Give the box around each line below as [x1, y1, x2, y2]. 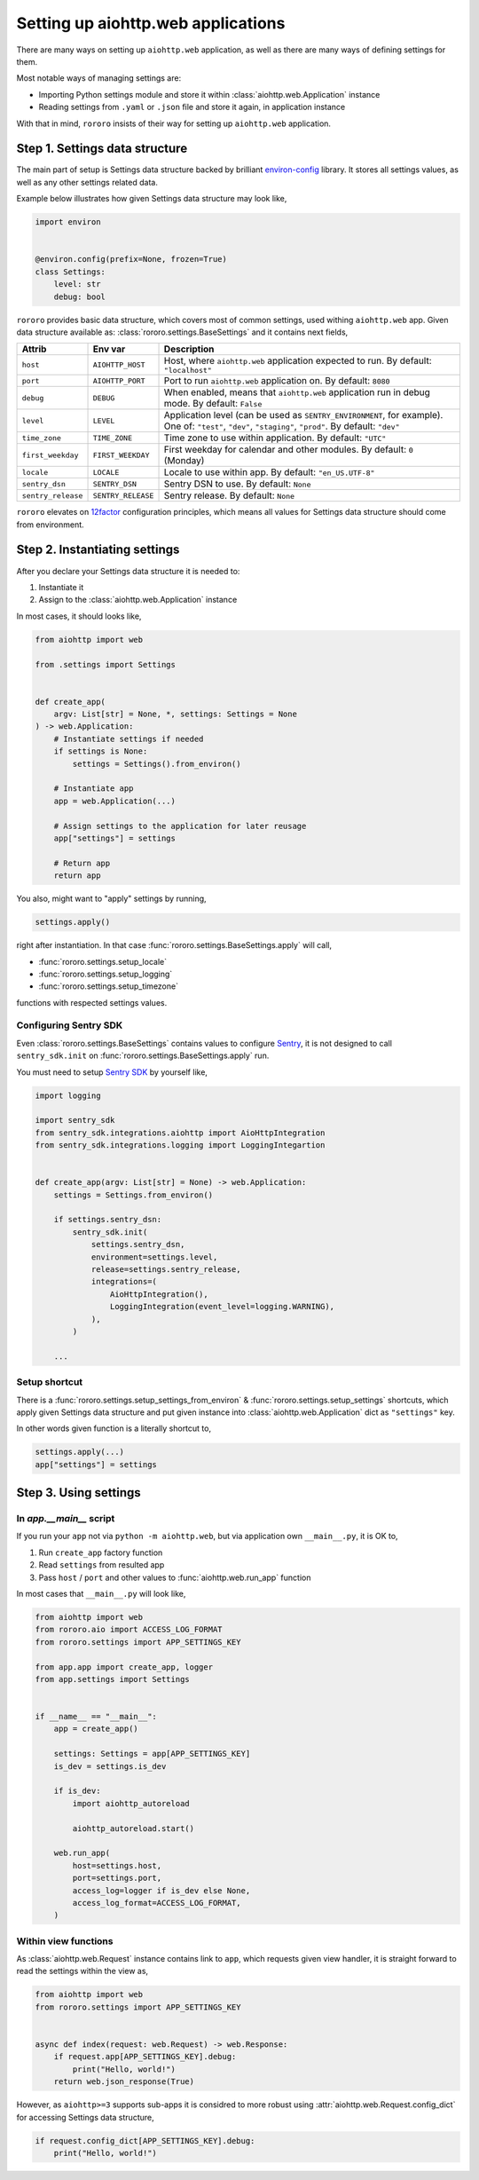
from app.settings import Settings [35, 1674, 190, 1684]
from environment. [16, 519, 84, 530]
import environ [35, 217, 101, 227]
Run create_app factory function [38, 1547, 163, 1558]
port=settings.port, [72, 1873, 162, 1884]
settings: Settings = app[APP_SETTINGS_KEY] [53, 1749, 251, 1759]
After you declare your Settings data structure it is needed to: [16, 565, 240, 576]
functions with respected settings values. [16, 997, 168, 1007]
